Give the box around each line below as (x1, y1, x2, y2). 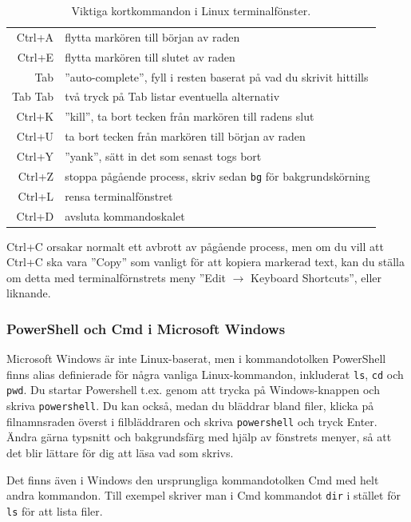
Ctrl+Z (18, 167, 54, 184)
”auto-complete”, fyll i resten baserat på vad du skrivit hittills (65, 68, 369, 85)
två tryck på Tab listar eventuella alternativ (65, 88, 280, 105)
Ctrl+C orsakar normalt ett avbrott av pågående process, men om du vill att (6, 237, 384, 254)
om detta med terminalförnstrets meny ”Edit (6, 269, 227, 285)
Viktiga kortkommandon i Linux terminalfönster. (71, 2, 311, 18)
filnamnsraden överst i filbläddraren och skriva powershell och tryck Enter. (6, 412, 377, 429)
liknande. (6, 285, 51, 301)
